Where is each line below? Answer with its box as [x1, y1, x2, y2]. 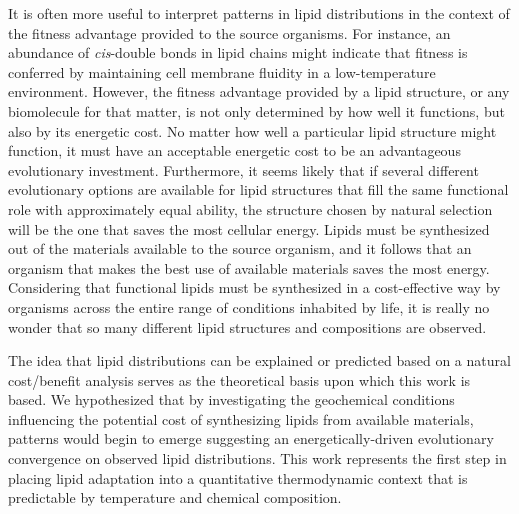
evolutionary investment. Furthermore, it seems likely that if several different [8, 159, 479, 180]
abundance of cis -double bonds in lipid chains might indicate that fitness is [8, 42, 468, 63]
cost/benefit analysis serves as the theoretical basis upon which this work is [8, 369, 471, 390]
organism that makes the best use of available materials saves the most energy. [8, 257, 490, 278]
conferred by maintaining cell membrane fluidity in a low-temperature [8, 61, 436, 82]
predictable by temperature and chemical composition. [8, 487, 342, 508]
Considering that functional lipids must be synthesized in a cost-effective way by [8, 277, 501, 298]
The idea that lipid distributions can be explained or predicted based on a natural [8, 350, 511, 371]
